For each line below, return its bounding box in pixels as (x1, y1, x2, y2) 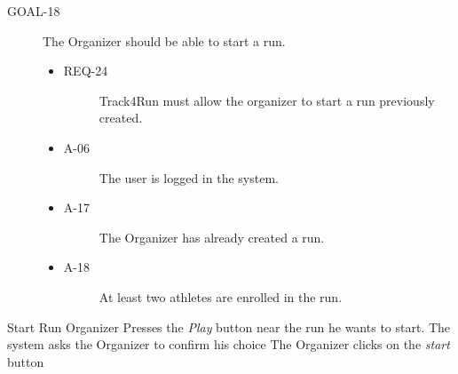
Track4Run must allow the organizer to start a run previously (99, 91, 435, 109)
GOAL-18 (7, 2, 60, 20)
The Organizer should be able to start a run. (43, 31, 286, 50)
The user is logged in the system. (99, 168, 279, 187)
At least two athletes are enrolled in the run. (99, 287, 343, 306)
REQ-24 (63, 61, 108, 80)
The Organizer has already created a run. (99, 227, 325, 246)
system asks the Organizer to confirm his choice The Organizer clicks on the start (7, 335, 450, 354)
